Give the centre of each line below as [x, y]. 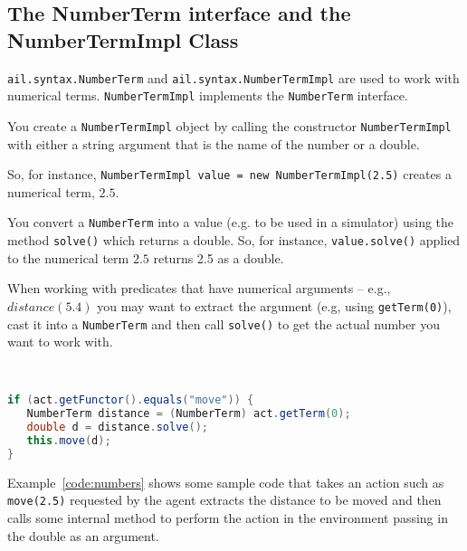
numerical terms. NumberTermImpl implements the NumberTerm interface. [208, 95]
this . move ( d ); [69, 441]
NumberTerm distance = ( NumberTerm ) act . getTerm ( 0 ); [189, 414]
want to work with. [60, 342]
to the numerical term [68, 257]
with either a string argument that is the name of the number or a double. [214, 143]
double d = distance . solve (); [117, 427]
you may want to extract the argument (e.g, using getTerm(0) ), [274, 305]
